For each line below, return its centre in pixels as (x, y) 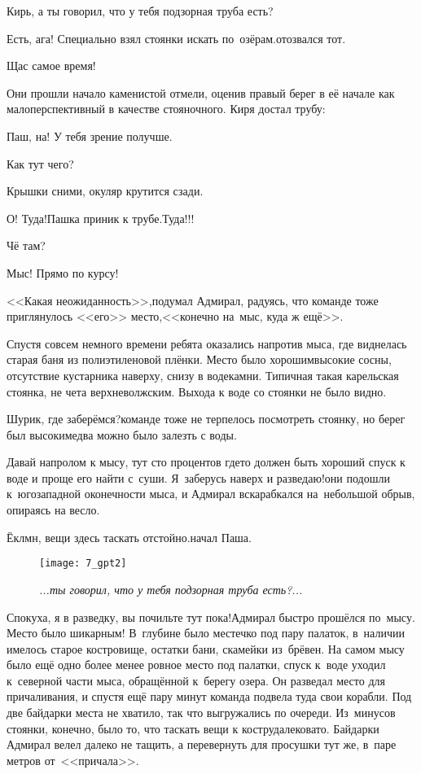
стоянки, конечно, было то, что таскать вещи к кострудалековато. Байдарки (193, 728)
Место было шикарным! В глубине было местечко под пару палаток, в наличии (206, 633)
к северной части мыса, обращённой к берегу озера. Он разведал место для (196, 680)
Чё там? (26, 245)
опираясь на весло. (53, 510)
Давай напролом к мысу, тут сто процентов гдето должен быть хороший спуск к (206, 462)
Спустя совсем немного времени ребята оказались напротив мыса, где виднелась (207, 343)
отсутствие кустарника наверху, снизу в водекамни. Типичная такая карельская (203, 375)
